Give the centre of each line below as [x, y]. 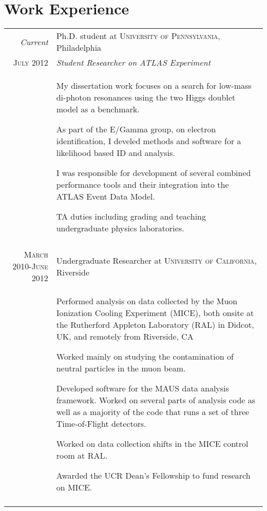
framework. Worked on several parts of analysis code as [156, 400]
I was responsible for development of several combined [154, 173]
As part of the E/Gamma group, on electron [136, 129]
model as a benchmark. [98, 109]
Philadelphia [79, 48]
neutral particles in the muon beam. [121, 368]
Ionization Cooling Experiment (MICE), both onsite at [155, 313]
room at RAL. [82, 456]
